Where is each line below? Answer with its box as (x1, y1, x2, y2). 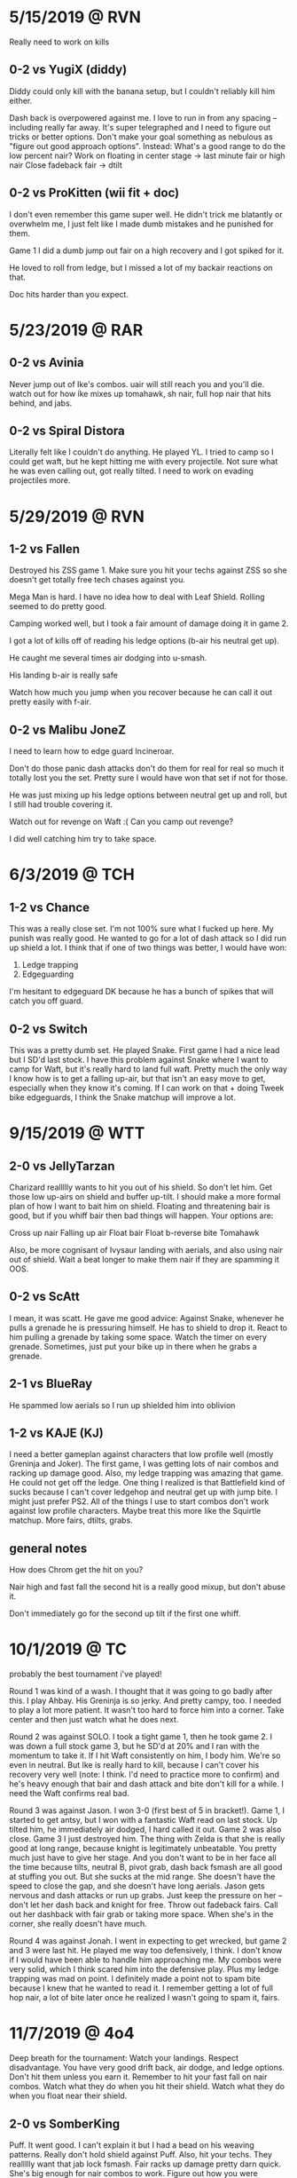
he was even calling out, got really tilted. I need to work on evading (9, 465, 254, 477)
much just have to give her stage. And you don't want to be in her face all (9, 1852, 277, 1863)
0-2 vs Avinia (9, 355, 84, 370)
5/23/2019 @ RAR (9, 320, 144, 340)
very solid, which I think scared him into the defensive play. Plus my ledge (9, 1964, 279, 1975)
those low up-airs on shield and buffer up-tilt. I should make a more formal (9, 1192, 281, 1201)
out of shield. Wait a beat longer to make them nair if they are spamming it (9, 1255, 279, 1264)
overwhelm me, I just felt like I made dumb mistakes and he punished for (9, 218, 274, 229)
